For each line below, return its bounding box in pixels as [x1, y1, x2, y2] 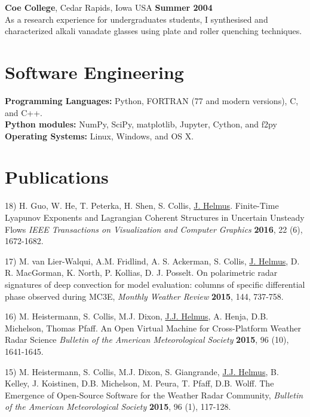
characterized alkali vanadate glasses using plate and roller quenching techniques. [5, 25, 302, 37]
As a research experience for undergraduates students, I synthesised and [5, 13, 268, 25]
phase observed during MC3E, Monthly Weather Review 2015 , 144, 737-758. [5, 290, 284, 302]
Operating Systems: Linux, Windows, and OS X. [5, 129, 194, 142]
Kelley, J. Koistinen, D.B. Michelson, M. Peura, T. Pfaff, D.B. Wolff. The [5, 377, 274, 389]
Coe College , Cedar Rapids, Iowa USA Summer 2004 [5, 1, 213, 13]
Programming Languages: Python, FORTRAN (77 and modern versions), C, [5, 94, 299, 106]
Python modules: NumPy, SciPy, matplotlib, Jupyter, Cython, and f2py [5, 118, 277, 130]
